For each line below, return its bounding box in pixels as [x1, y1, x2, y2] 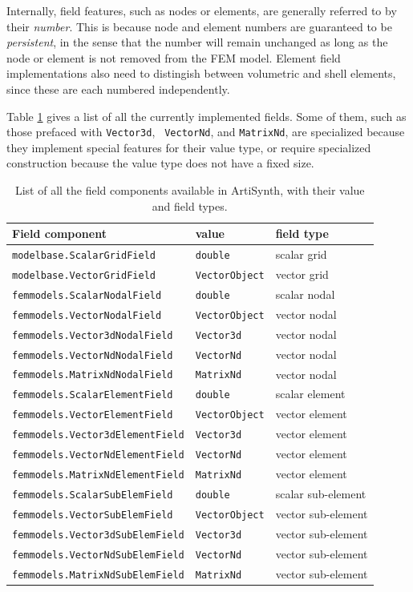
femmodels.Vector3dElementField [12, 429, 184, 441]
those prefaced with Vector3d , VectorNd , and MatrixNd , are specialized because [6, 123, 405, 140]
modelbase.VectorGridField [12, 269, 156, 281]
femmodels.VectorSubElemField [12, 509, 173, 521]
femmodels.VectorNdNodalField [12, 349, 173, 361]
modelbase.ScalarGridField [12, 250, 156, 262]
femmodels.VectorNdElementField [12, 449, 184, 461]
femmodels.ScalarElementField [12, 389, 173, 401]
